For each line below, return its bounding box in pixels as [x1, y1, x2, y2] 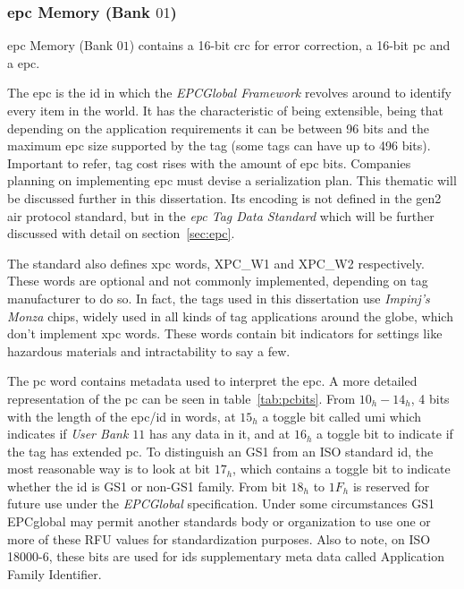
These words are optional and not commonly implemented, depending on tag [7, 271, 428, 290]
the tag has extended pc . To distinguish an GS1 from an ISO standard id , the [7, 441, 434, 460]
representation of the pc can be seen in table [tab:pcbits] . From [7, 388, 356, 407]
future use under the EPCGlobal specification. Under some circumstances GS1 [7, 494, 434, 513]
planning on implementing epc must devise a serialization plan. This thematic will [7, 171, 457, 190]
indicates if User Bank [7, 424, 129, 443]
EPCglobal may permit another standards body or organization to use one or [7, 512, 431, 531]
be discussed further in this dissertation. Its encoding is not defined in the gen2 [7, 188, 442, 207]
